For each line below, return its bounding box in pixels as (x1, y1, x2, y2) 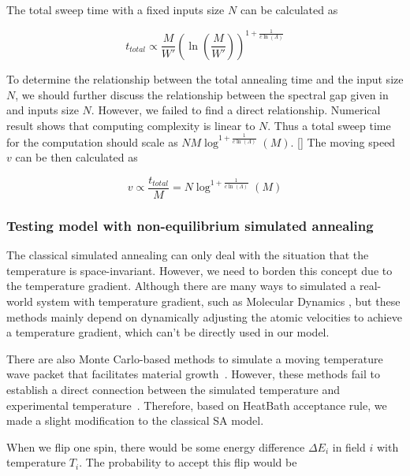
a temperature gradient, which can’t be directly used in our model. (6, 324, 330, 340)
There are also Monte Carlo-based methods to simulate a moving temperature (6, 350, 383, 366)
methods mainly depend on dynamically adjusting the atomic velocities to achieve (6, 308, 402, 325)
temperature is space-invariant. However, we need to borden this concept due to (6, 262, 393, 278)
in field (332, 438, 366, 455)
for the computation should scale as (6, 133, 178, 150)
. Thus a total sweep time (267, 117, 391, 133)
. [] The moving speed (290, 133, 396, 150)
